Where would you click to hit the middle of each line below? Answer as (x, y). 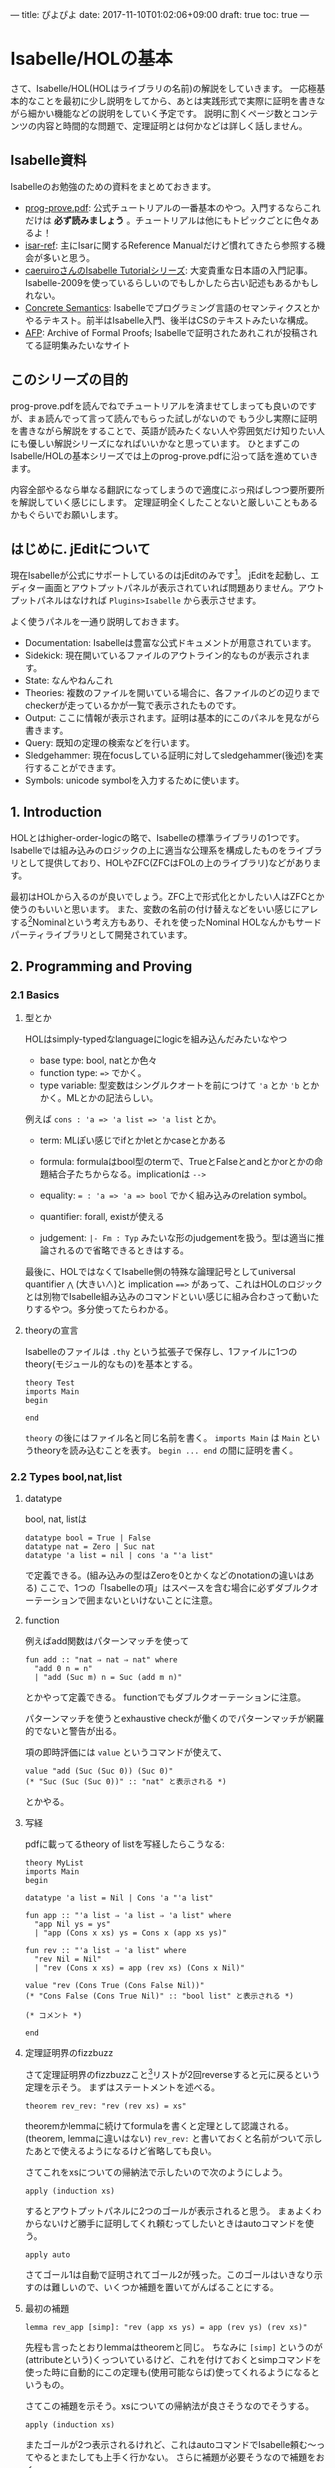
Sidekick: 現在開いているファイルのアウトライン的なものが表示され (163, 655)
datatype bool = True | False (88, 1538)
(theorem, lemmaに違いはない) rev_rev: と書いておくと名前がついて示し (173, 2139)
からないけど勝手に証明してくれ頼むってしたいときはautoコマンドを (165, 2224)
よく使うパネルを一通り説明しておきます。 (97, 622)
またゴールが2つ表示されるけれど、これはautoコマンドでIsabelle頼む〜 (170, 2445)
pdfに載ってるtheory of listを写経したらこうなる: (124, 1844)
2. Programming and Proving (101, 966)
